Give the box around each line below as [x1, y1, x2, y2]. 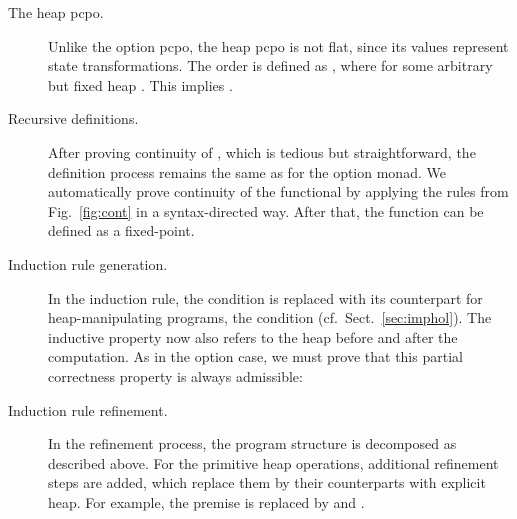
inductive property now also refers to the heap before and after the [48, 326, 458, 347]
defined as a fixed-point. [48, 220, 195, 241]
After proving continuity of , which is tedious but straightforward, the [48, 141, 476, 162]
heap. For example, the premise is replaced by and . [48, 491, 365, 512]
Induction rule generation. [8, 253, 168, 274]
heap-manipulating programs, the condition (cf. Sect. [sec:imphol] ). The [48, 307, 492, 328]
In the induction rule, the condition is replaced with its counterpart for [48, 287, 483, 308]
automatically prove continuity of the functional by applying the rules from [48, 181, 509, 202]
